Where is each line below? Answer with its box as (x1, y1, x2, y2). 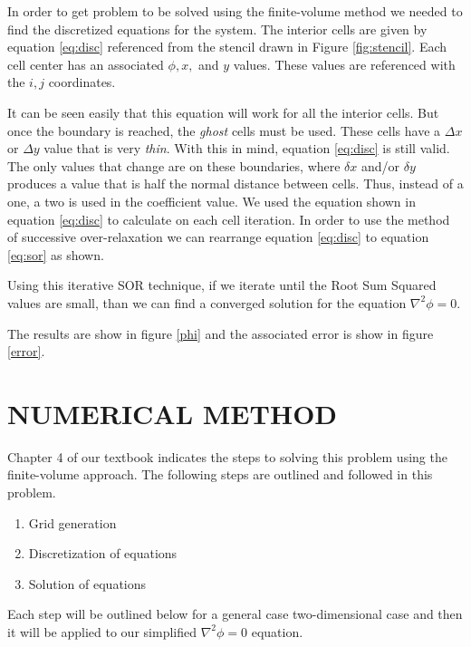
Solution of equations (28, 574, 147, 593)
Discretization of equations (28, 544, 178, 563)
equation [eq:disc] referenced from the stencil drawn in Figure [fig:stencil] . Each (7, 37, 447, 56)
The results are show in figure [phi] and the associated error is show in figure (7, 323, 434, 343)
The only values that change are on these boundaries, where (7, 156, 341, 175)
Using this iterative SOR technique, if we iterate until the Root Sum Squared (7, 275, 437, 295)
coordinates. (48, 72, 116, 92)
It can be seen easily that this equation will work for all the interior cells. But (7, 102, 439, 121)
